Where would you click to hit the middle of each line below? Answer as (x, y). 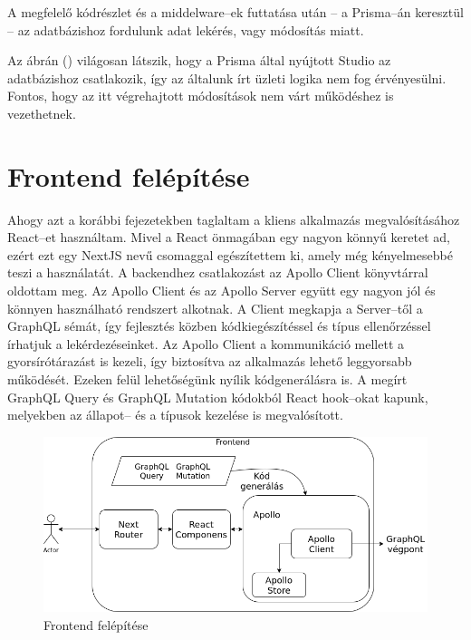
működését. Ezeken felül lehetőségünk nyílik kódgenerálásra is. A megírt (207, 379)
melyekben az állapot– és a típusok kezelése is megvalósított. (175, 415)
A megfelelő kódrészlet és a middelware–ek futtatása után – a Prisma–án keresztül (235, 12)
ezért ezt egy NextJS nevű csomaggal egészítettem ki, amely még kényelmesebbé (230, 254)
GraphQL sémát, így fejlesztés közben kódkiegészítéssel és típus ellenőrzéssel (219, 326)
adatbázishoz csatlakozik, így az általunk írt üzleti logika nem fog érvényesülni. (227, 78)
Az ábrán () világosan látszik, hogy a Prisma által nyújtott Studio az (199, 60)
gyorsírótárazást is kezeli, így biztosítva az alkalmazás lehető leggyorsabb (210, 361)
